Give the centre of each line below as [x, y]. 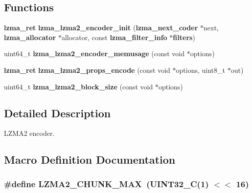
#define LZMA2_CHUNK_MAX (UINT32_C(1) [106, 183]
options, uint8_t [200, 70]
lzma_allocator [30, 37]
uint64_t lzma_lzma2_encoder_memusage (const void [94, 54]
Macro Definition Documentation [90, 160]
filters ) [184, 37]
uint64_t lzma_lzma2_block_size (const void [79, 86]
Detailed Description [57, 113]
